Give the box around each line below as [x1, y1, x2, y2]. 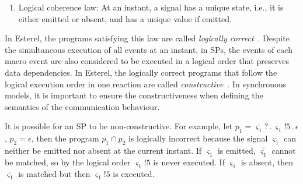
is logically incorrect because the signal [128, 132, 268, 144]
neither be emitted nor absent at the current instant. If [5, 144, 202, 156]
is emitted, [217, 144, 256, 156]
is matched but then [18, 167, 90, 179]
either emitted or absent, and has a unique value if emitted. [18, 12, 232, 24]
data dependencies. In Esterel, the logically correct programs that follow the [5, 66, 277, 78]
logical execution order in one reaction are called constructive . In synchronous [5, 77, 287, 90]
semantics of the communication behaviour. [5, 100, 160, 112]
